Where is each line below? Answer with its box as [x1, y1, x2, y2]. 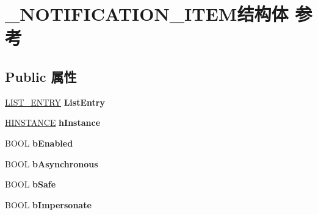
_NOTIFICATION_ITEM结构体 [5, 1, 289, 26]
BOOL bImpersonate [5, 198, 92, 211]
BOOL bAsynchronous [5, 157, 98, 170]
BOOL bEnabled [5, 136, 73, 149]
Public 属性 [5, 67, 77, 86]
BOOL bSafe [5, 178, 56, 191]
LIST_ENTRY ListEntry [5, 95, 105, 108]
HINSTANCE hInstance [5, 116, 101, 129]
